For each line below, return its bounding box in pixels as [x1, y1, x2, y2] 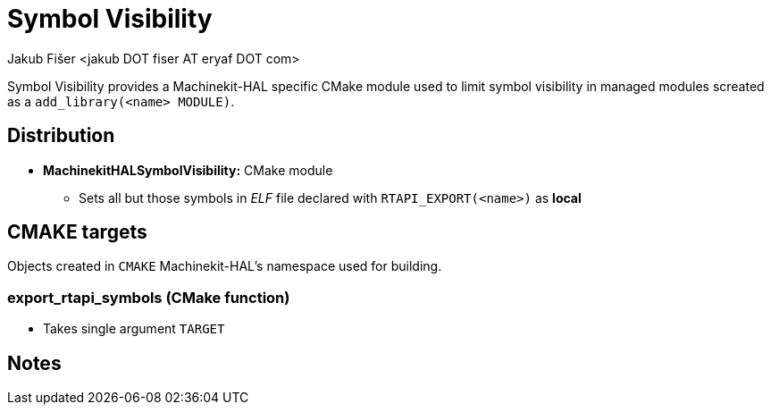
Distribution [7, 124, 115, 147]
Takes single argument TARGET [43, 321, 225, 337]
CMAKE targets [7, 221, 147, 244]
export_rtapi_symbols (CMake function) [7, 288, 290, 307]
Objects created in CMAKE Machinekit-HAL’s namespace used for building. [7, 258, 442, 274]
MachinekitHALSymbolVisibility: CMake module [43, 162, 333, 178]
